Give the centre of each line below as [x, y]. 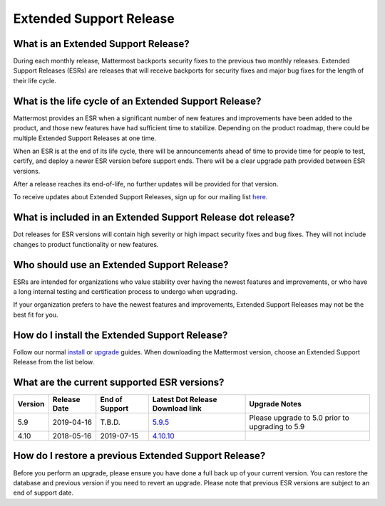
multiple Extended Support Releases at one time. [85, 138]
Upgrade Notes [276, 404]
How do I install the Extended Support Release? [120, 335]
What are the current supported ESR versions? [119, 382]
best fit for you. [36, 315]
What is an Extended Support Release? [102, 44]
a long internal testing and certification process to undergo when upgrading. [125, 292]
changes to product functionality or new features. [86, 244]
